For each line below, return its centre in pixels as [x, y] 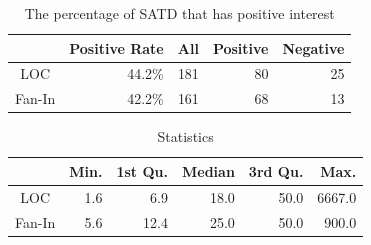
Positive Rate [116, 47]
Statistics [185, 136]
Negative [313, 47]
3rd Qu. [276, 170]
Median [208, 170]
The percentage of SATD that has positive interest [179, 13]
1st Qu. [142, 170]
